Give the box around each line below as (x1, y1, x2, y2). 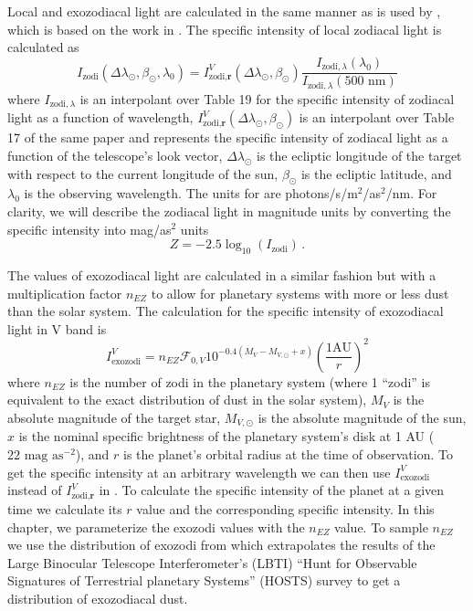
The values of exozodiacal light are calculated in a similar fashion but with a (7, 265, 436, 284)
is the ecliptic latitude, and (300, 163, 452, 183)
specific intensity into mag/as (7, 219, 172, 238)
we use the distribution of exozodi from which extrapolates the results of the (7, 535, 436, 554)
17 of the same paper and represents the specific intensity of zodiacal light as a (7, 128, 448, 147)
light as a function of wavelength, (7, 108, 194, 127)
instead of (7, 480, 62, 500)
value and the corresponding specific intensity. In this (136, 499, 435, 518)
